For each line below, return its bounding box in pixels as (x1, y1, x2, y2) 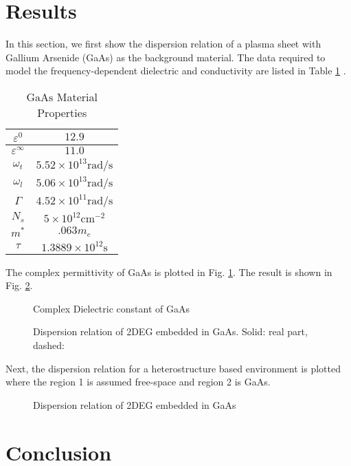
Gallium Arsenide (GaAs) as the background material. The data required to (5, 50, 326, 64)
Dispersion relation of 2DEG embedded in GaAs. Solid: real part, (33, 324, 308, 339)
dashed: (33, 338, 65, 352)
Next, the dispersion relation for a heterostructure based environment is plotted (5, 361, 341, 375)
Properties (37, 104, 87, 120)
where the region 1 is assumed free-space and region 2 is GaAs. (5, 374, 271, 389)
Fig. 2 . (5, 278, 33, 293)
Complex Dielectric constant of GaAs (33, 301, 190, 315)
